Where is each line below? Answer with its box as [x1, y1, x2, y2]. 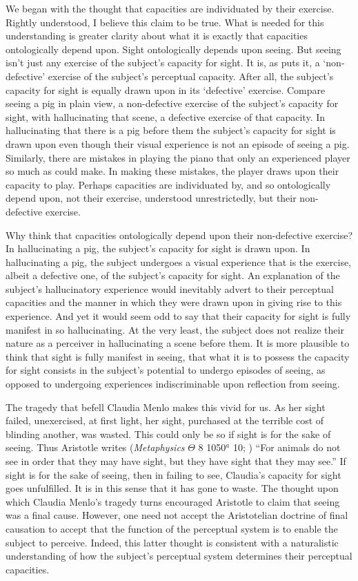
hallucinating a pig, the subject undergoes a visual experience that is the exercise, [6, 254, 352, 269]
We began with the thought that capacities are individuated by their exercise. [6, 1, 335, 15]
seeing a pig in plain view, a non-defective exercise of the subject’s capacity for [6, 96, 339, 111]
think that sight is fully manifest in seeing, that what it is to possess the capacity [6, 349, 350, 363]
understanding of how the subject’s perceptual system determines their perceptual [6, 549, 352, 563]
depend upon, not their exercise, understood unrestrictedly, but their [6, 191, 297, 205]
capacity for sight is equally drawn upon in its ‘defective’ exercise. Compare [6, 82, 326, 97]
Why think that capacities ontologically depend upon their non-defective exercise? [6, 227, 353, 242]
